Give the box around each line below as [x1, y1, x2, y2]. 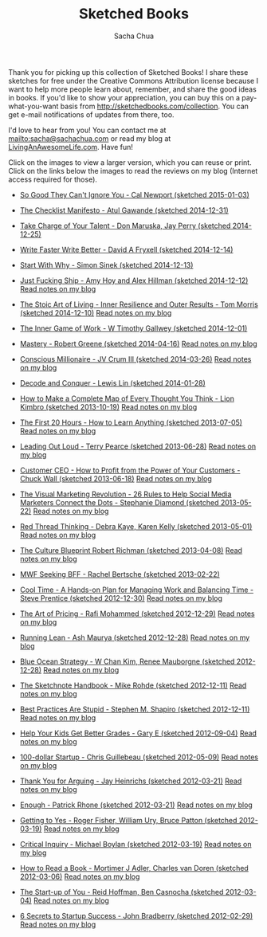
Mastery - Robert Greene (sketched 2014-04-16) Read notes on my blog [19, 339, 257, 348]
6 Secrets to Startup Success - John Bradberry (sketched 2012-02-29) [19, 911, 253, 920]
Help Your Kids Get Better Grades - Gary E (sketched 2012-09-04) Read [19, 728, 257, 738]
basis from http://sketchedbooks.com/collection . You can [60, 101, 249, 111]
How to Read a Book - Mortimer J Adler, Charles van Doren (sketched [19, 863, 249, 872]
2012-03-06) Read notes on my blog [19, 872, 140, 881]
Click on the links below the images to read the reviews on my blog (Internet [8, 166, 258, 175]
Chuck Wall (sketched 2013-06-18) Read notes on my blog [19, 473, 213, 483]
